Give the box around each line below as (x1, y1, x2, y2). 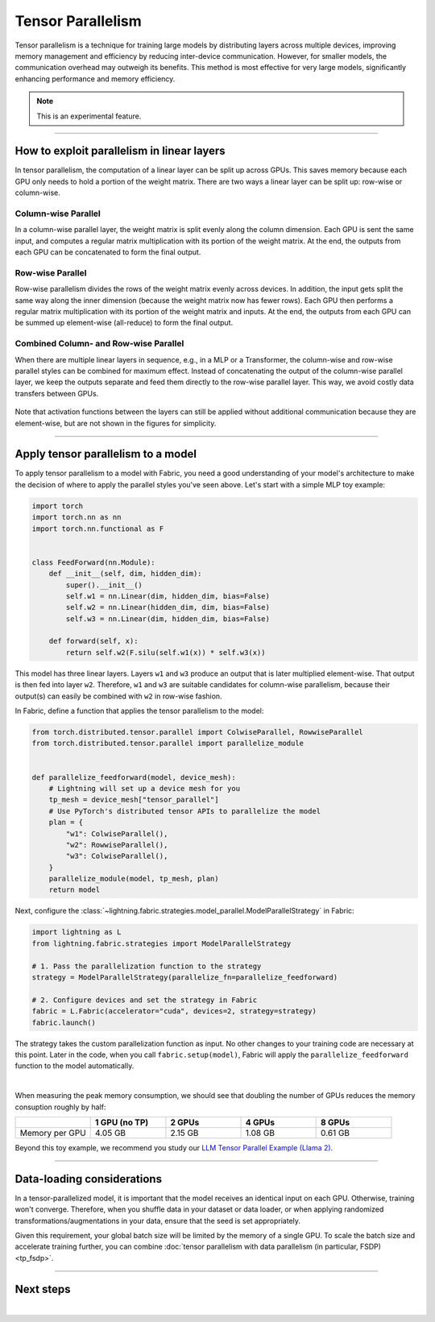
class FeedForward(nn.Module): (31, 557, 156, 567)
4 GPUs (245, 1117, 275, 1128)
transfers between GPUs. (14, 388, 99, 398)
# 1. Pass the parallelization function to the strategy (31, 961, 262, 971)
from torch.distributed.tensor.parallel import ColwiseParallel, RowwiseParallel (31, 727, 364, 737)
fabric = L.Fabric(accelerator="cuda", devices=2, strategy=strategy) (31, 1007, 317, 1016)
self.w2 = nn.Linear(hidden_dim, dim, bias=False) (65, 603, 270, 612)
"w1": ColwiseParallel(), (65, 829, 168, 838)
